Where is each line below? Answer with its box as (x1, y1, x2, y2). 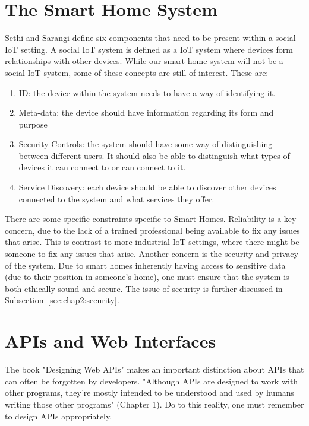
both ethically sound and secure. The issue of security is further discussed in (5, 282, 283, 294)
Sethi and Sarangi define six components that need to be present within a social (5, 31, 296, 44)
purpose (18, 117, 48, 130)
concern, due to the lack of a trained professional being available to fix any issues (5, 224, 300, 236)
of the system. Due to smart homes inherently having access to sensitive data (5, 259, 286, 271)
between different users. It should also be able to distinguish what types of (18, 149, 290, 161)
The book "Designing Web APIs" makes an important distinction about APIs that (5, 363, 304, 376)
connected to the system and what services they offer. (18, 192, 215, 205)
